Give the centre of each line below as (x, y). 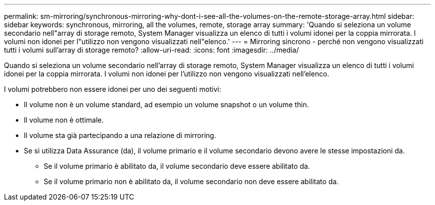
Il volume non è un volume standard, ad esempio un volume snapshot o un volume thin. (166, 104)
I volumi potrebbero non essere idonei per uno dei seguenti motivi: (113, 89)
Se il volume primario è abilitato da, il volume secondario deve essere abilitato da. (177, 166)
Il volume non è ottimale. (64, 120)
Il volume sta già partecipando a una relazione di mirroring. (120, 135)
